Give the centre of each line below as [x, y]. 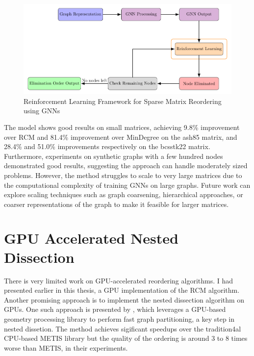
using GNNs [42, 111]
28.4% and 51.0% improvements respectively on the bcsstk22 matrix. [107, 146]
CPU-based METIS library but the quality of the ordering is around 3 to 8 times [126, 338]
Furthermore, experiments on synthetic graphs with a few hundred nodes [114, 156]
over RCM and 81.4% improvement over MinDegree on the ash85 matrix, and [121, 137]
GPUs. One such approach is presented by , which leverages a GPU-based [115, 309]
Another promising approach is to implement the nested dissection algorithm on [124, 299]
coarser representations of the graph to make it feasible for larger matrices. [116, 204]
